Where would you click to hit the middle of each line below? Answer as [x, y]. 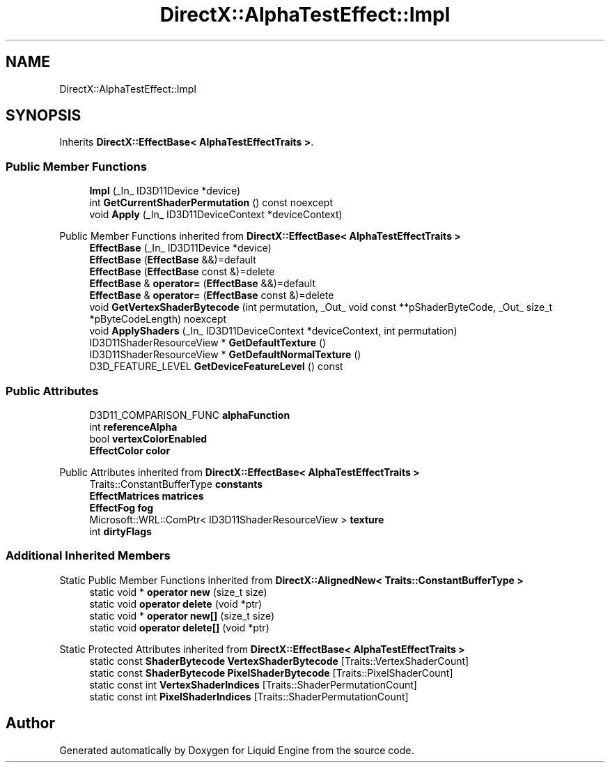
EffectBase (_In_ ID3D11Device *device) [180, 248]
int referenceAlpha [133, 427]
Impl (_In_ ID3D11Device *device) [165, 191]
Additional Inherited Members [88, 556]
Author [30, 723]
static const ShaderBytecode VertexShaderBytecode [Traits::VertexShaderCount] [279, 661]
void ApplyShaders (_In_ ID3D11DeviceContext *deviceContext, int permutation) [273, 331]
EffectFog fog [122, 507]
